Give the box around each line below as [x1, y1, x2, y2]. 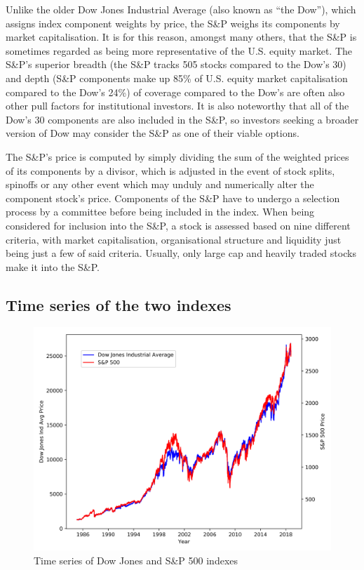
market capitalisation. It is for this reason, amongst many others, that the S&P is [6, 29, 357, 44]
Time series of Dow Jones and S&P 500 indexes [34, 553, 238, 568]
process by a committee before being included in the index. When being [6, 204, 315, 219]
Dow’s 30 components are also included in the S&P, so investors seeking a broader [6, 112, 359, 126]
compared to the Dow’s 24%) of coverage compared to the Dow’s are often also [6, 84, 345, 99]
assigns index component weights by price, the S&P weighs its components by [6, 15, 340, 30]
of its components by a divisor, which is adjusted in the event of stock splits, [6, 163, 335, 178]
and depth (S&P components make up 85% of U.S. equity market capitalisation [6, 70, 348, 85]
